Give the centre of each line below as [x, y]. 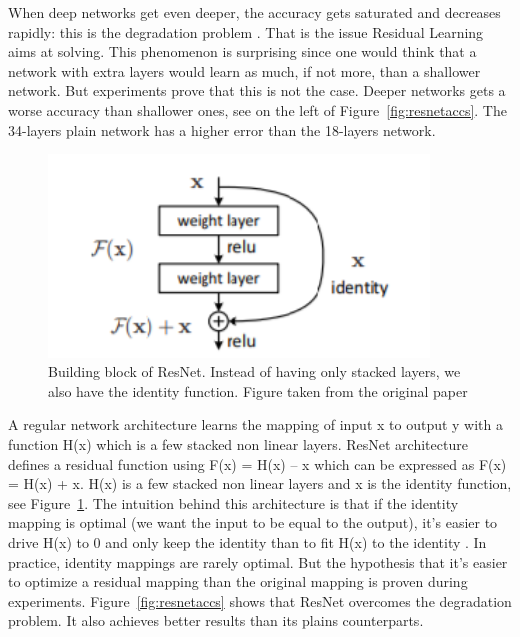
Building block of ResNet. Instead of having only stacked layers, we [254, 371]
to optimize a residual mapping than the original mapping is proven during [238, 581]
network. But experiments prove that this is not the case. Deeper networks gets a [257, 90]
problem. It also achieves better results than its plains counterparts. [216, 620]
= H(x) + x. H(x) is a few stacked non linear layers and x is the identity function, [260, 483]
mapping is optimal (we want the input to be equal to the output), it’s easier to [253, 522]
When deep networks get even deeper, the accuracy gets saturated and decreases [254, 12]
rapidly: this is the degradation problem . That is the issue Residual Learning [246, 31]
